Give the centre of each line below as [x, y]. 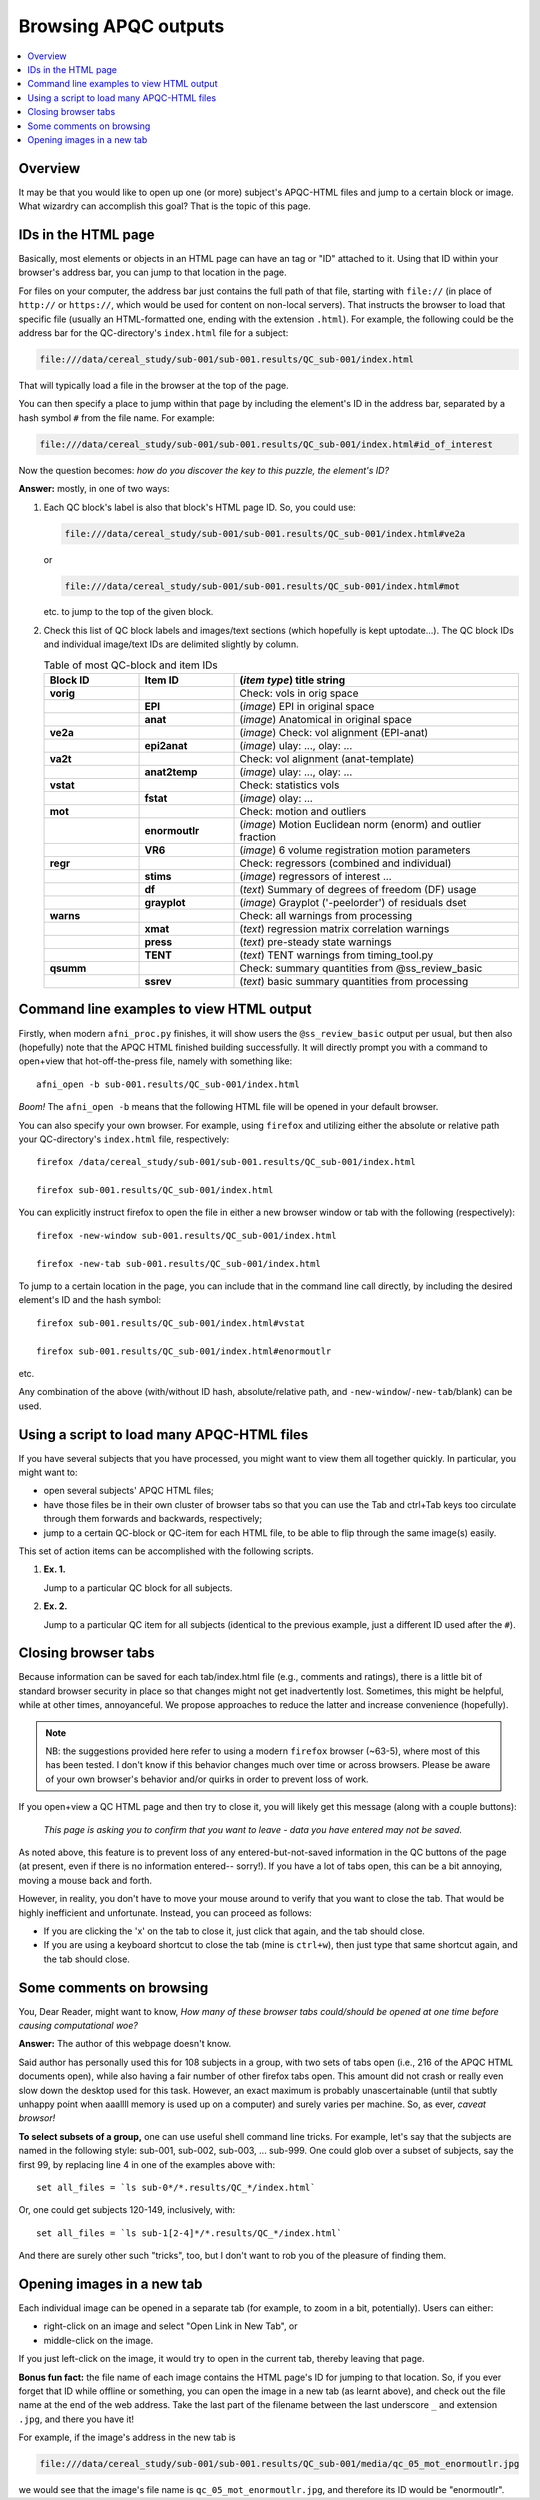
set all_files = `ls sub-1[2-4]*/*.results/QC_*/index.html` [189, 2233]
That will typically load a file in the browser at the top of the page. [153, 386]
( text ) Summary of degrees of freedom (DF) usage [358, 890]
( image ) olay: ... [276, 798]
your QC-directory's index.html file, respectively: [124, 1139]
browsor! [37, 2118]
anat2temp [171, 772]
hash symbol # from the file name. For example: [116, 417]
